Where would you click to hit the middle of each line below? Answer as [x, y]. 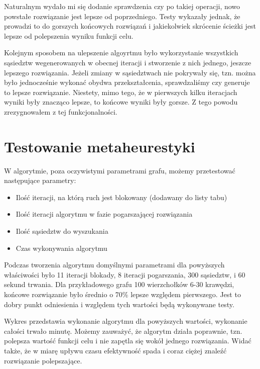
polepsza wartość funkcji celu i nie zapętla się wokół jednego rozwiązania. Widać [128, 341]
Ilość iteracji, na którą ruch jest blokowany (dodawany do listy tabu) [121, 197]
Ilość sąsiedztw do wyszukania [62, 231]
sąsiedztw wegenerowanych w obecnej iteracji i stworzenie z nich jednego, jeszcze [128, 62]
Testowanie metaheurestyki [100, 146]
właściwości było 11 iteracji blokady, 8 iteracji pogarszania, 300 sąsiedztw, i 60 [125, 274]
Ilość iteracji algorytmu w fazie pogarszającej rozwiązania [104, 214]
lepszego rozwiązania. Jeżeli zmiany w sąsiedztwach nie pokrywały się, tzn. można [130, 72]
